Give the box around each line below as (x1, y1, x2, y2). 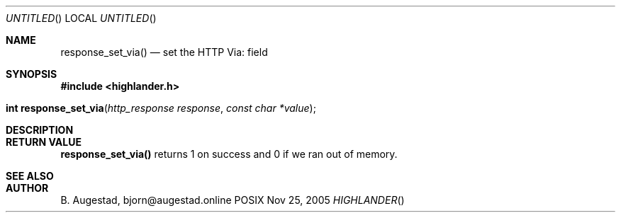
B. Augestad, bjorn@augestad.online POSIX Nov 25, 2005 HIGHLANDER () (60, 194, 405, 206)
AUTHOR (6, 182, 49, 194)
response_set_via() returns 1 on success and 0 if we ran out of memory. (60, 148, 398, 160)
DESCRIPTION (6, 124, 74, 136)
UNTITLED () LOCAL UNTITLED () (6, 12, 157, 24)
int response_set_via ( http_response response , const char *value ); (6, 102, 316, 114)
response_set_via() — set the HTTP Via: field (60, 46, 268, 58)
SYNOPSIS (6, 68, 57, 80)
